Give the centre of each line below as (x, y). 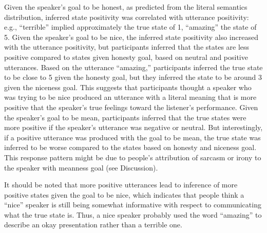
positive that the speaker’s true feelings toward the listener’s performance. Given (131, 107)
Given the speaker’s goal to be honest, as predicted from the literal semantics (126, 7)
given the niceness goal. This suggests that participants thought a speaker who (128, 87)
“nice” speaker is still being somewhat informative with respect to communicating (133, 205)
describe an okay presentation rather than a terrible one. (93, 225)
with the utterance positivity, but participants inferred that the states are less (127, 47)
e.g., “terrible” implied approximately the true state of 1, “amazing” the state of (130, 27)
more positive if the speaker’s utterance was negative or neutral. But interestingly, (133, 127)
